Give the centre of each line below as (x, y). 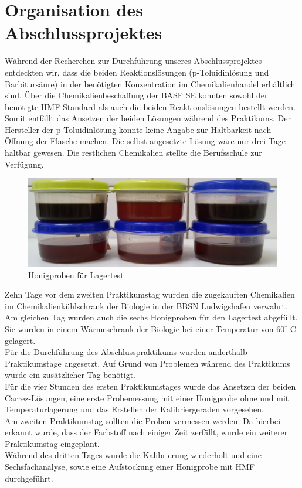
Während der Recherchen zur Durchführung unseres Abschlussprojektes (133, 61)
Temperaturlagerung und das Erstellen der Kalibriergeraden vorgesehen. (134, 409)
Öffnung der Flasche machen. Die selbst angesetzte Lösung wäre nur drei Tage (145, 141)
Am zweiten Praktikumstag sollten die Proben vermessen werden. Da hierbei (143, 420)
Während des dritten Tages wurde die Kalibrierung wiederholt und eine (133, 455)
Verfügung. (24, 164)
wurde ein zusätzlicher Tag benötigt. (70, 375)
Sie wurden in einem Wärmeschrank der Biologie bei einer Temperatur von (139, 328)
